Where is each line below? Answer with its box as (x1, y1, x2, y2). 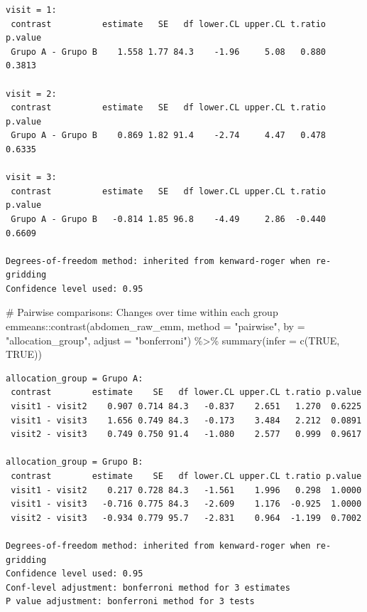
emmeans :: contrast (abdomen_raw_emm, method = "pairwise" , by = (6, 319, 305, 334)
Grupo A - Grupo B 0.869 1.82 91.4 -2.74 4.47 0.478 (11, 130, 327, 141)
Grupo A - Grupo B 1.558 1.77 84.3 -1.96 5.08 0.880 (11, 46, 327, 57)
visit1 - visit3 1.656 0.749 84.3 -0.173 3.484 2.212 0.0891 (11, 415, 362, 426)
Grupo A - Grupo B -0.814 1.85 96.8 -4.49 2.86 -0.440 (11, 213, 327, 224)
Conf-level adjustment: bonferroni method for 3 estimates (6, 582, 290, 593)
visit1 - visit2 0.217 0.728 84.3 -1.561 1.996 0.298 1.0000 (11, 485, 362, 495)
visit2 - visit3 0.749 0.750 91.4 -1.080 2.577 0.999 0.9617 (11, 429, 362, 440)
